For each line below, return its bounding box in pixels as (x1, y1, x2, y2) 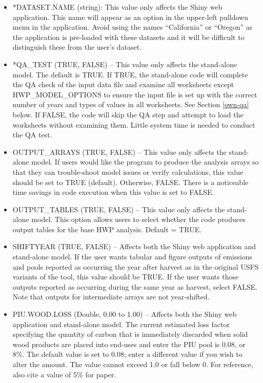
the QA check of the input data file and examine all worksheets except (12, 79, 234, 90)
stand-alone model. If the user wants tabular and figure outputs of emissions (12, 251, 253, 262)
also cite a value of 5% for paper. (12, 369, 116, 379)
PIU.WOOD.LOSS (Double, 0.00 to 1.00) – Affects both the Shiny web (12, 309, 237, 319)
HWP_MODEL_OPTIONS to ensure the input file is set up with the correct (12, 89, 257, 99)
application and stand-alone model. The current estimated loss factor (12, 318, 230, 329)
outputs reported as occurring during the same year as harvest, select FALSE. (12, 281, 258, 292)
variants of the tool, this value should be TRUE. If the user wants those (12, 271, 239, 282)
